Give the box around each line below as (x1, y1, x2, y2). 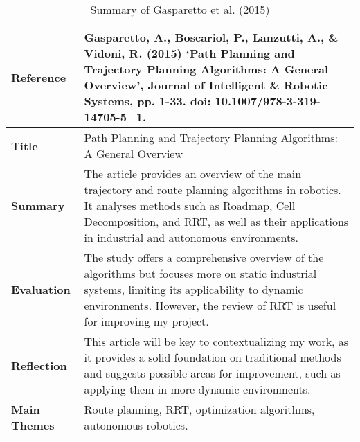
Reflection (11, 357, 67, 373)
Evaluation (11, 281, 71, 297)
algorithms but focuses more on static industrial (84, 265, 317, 281)
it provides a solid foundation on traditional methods (84, 349, 341, 365)
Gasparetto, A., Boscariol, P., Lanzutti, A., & (84, 29, 339, 45)
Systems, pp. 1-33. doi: (84, 93, 211, 109)
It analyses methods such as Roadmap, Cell (84, 197, 296, 213)
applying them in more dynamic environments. (84, 381, 311, 397)
